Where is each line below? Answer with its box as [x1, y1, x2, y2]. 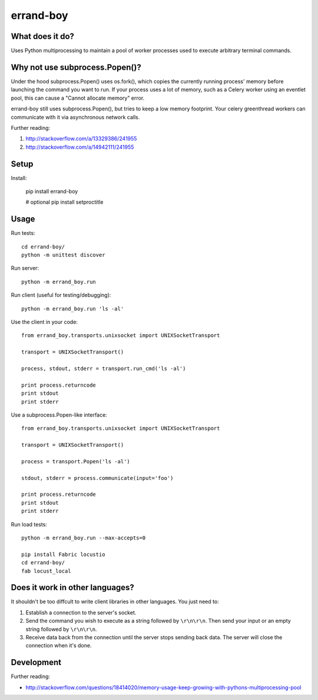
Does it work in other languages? [11, 583, 135, 593]
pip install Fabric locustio [21, 551, 105, 558]
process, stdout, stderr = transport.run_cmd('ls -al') [21, 365, 186, 372]
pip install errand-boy [25, 188, 78, 195]
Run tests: [11, 230, 35, 237]
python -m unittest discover [21, 251, 105, 259]
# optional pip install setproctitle [25, 198, 104, 206]
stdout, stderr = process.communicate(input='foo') [21, 475, 174, 481]
